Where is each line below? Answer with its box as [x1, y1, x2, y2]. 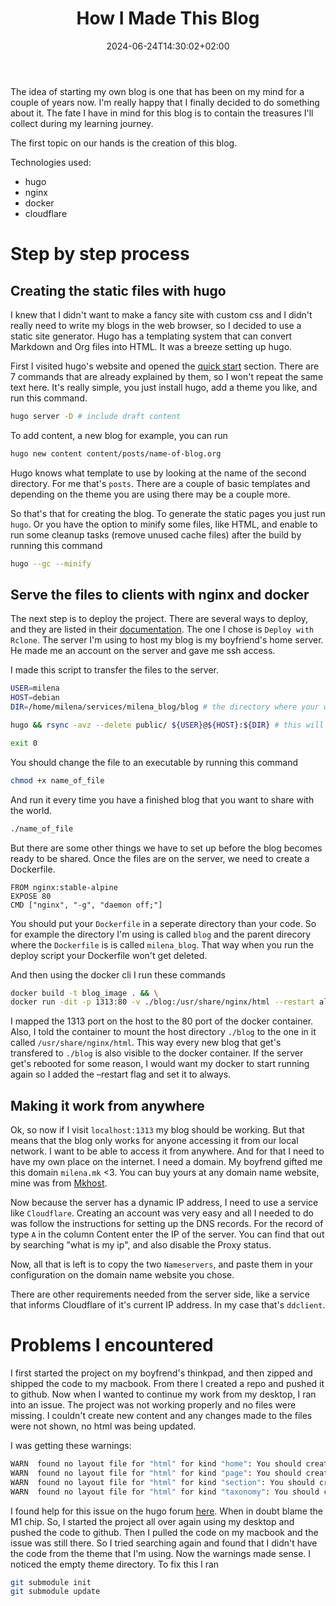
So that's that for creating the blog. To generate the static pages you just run [10, 507, 326, 519]
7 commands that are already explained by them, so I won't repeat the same [10, 370, 324, 382]
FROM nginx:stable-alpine [10, 882, 118, 892]
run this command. [10, 392, 88, 404]
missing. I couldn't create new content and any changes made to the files [10, 1410, 313, 1421]
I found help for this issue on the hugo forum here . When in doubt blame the [10, 1505, 323, 1517]
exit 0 [10, 738, 38, 748]
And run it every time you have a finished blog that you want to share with [10, 793, 315, 806]
